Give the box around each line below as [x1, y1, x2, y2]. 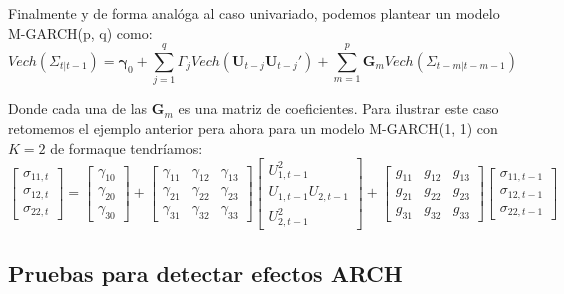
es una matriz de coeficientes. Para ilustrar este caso [178, 98, 499, 119]
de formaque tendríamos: [50, 137, 203, 158]
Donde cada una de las [8, 98, 148, 119]
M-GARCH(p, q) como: [8, 22, 153, 43]
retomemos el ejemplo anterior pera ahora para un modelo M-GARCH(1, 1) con [8, 117, 498, 138]
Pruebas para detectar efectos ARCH [8, 257, 403, 288]
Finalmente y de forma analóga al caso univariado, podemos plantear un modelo [8, 3, 500, 23]
